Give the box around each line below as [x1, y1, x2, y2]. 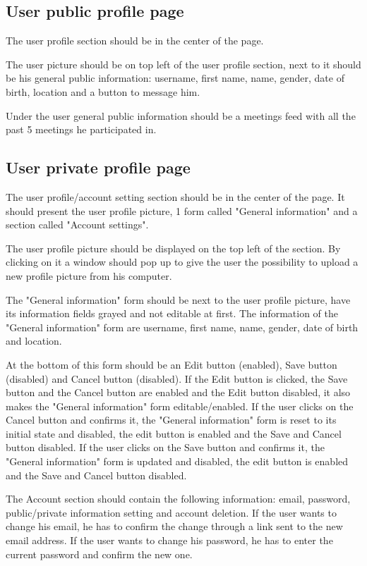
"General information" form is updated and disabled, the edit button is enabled [6, 454, 349, 469]
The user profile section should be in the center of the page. [6, 33, 264, 48]
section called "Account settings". [6, 217, 149, 232]
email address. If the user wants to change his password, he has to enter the [6, 533, 333, 548]
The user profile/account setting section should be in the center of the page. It [6, 189, 345, 204]
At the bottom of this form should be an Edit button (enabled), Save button [6, 357, 337, 371]
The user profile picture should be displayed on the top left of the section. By [6, 240, 341, 255]
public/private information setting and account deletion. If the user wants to [6, 505, 337, 519]
